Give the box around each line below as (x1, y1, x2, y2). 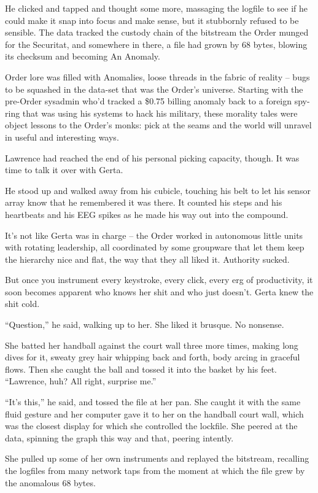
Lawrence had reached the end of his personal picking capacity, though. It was (5, 151, 300, 164)
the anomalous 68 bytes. (5, 476, 96, 489)
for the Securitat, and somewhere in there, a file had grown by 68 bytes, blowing (5, 37, 308, 50)
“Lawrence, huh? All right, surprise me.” (5, 375, 157, 387)
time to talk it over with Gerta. (5, 163, 123, 176)
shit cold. (5, 297, 40, 310)
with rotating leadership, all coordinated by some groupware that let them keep (5, 241, 304, 254)
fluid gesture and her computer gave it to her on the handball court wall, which (5, 407, 304, 420)
